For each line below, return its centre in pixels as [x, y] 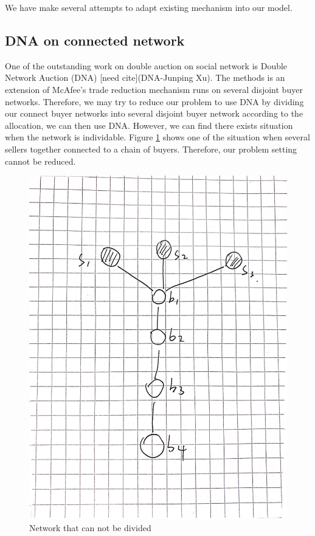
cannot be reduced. [40, 161]
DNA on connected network [95, 40]
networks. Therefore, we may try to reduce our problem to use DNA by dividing [154, 101]
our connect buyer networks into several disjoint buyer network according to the [154, 113]
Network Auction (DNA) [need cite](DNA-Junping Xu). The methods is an [145, 77]
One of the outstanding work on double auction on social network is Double [146, 65]
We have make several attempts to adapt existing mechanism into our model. [149, 7]
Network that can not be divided [90, 528]
